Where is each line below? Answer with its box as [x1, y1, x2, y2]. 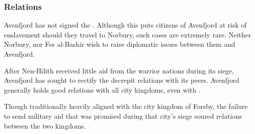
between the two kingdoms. [4, 120, 86, 131]
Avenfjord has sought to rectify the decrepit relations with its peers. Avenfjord [4, 75, 239, 85]
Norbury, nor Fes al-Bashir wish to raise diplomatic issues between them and [4, 39, 235, 49]
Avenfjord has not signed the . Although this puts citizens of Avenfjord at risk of [4, 20, 247, 30]
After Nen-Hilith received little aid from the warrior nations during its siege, [4, 65, 234, 75]
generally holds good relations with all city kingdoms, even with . [4, 84, 201, 95]
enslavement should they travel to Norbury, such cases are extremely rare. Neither [4, 29, 251, 39]
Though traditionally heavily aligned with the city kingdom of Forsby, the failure [4, 101, 248, 111]
